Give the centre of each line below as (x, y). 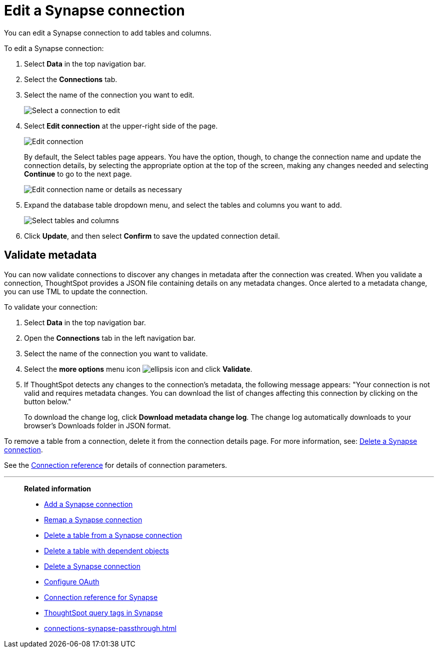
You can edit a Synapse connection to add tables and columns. (108, 33)
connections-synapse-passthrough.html (110, 628)
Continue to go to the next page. (78, 174)
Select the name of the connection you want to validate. (116, 353)
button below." (48, 401)
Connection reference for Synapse (101, 597)
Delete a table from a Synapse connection (113, 535)
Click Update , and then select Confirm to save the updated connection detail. (152, 236)
